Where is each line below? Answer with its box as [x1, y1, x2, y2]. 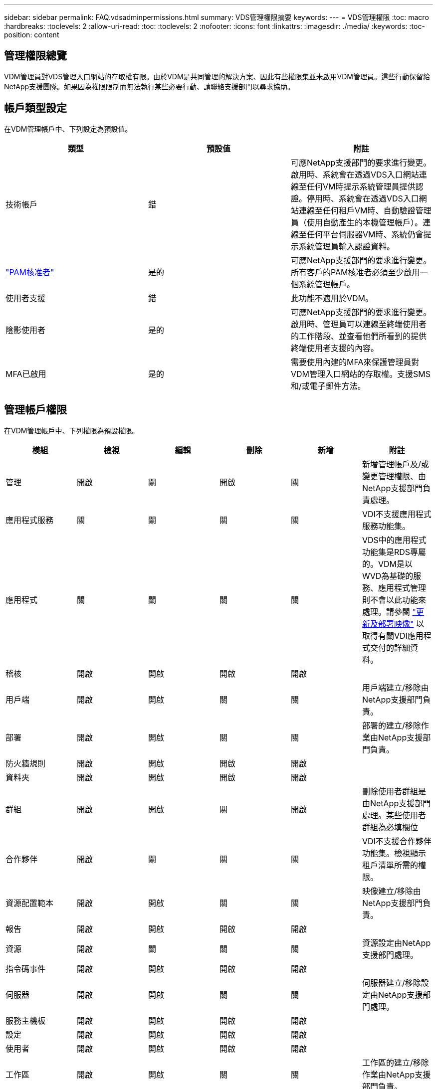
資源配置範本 [5, 898, 54, 908]
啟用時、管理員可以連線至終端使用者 [290, 319, 427, 329]
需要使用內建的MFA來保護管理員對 [290, 357, 420, 367]
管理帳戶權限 [4, 403, 67, 416]
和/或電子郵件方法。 [290, 380, 366, 391]
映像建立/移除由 [362, 886, 421, 896]
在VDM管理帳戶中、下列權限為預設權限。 [4, 426, 139, 435]
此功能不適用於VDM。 [290, 293, 374, 303]
